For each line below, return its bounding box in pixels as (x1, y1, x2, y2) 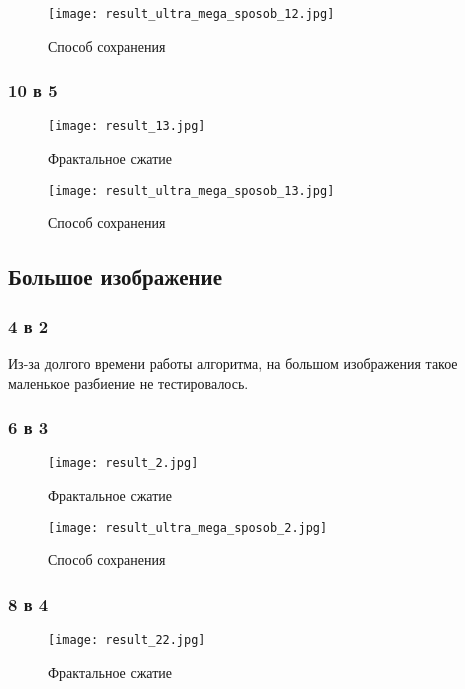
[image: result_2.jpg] (48, 456, 199, 471)
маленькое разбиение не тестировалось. (8, 372, 249, 393)
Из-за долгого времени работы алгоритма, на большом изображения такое (8, 352, 458, 373)
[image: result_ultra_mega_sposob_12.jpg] (48, 7, 335, 21)
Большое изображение (8, 261, 222, 292)
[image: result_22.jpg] (48, 633, 206, 648)
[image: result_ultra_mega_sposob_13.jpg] (48, 183, 335, 198)
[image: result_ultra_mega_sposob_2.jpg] (48, 520, 328, 535)
